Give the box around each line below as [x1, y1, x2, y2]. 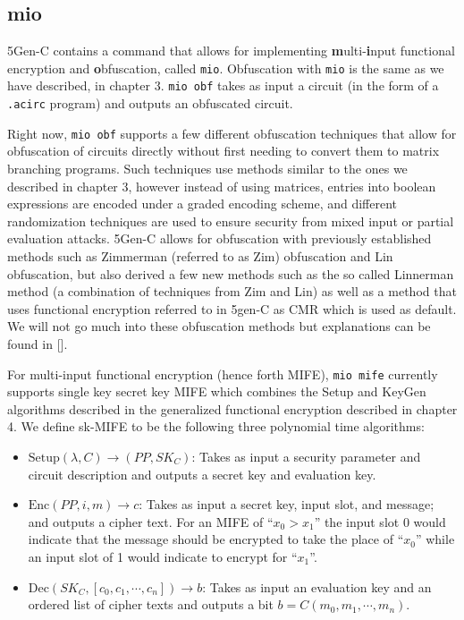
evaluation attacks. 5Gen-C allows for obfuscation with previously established [7, 229, 432, 248]
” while [415, 530, 455, 548]
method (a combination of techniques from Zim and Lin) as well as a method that [7, 282, 457, 301]
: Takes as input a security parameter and [191, 446, 421, 465]
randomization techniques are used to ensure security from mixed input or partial [7, 211, 454, 230]
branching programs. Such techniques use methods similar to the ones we [7, 159, 408, 178]
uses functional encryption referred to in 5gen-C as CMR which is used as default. [7, 299, 457, 318]
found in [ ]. [7, 334, 68, 352]
